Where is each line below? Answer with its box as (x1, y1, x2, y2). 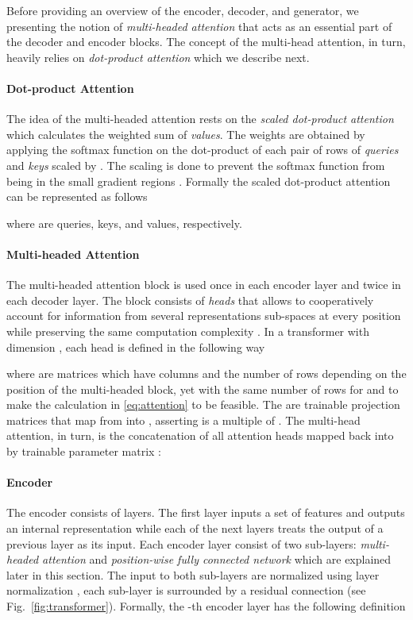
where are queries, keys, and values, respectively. (6, 214, 242, 231)
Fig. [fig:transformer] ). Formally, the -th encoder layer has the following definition (6, 598, 406, 614)
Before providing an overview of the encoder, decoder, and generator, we (6, 2, 359, 18)
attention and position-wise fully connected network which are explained (42, 551, 392, 568)
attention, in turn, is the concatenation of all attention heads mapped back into (6, 427, 394, 444)
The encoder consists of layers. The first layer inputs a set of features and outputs (6, 504, 405, 521)
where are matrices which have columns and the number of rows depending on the (6, 365, 407, 382)
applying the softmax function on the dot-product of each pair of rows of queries (6, 141, 399, 158)
